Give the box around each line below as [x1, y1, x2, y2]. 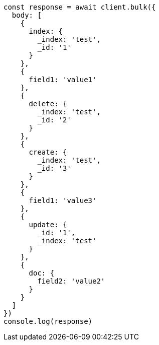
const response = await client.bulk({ [4, 3, 156, 11]
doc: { [29, 269, 55, 277]
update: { [29, 221, 67, 229]
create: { [29, 148, 67, 156]
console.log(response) [4, 317, 93, 325]
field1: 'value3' [29, 196, 97, 204]
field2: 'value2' [37, 277, 105, 285]
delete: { [29, 100, 67, 108]
